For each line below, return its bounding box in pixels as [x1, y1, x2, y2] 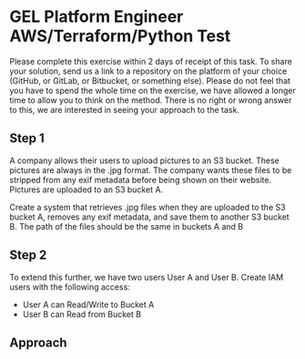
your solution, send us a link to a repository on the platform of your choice [9, 66, 288, 77]
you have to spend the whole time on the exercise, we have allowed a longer [9, 85, 296, 96]
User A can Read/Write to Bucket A [22, 299, 155, 310]
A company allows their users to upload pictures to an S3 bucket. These [9, 155, 280, 166]
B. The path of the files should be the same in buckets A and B [9, 221, 244, 231]
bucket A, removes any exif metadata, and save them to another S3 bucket [9, 211, 290, 222]
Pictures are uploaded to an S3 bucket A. [9, 184, 164, 195]
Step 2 [9, 248, 47, 263]
